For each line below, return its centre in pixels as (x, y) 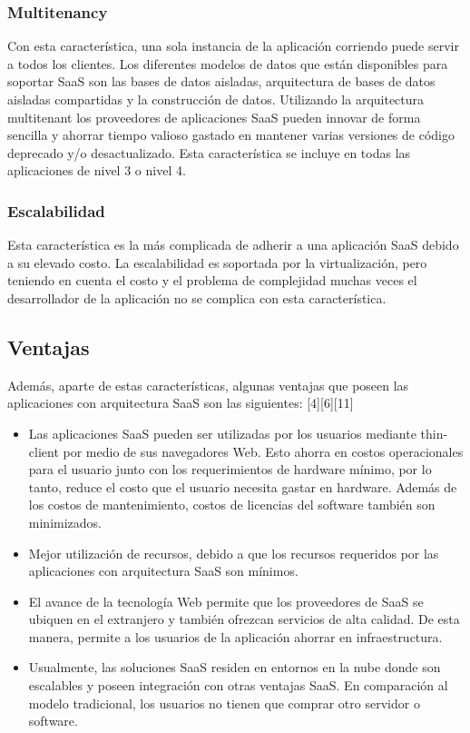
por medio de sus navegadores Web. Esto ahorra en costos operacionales (263, 451)
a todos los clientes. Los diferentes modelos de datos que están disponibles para (228, 63)
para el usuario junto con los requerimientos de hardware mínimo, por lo (230, 469)
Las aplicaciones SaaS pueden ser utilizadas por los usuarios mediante (222, 433)
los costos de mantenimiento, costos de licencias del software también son (232, 505)
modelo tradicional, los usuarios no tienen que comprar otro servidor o (224, 703)
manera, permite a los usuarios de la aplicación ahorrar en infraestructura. (235, 636)
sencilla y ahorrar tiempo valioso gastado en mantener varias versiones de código (231, 135)
